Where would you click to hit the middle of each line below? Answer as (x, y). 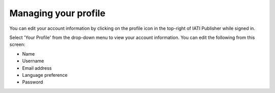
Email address (37, 68)
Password (33, 82)
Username (33, 61)
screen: (17, 44)
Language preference (45, 75)
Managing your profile (57, 13)
